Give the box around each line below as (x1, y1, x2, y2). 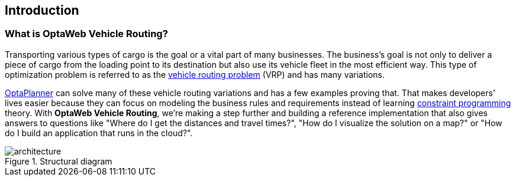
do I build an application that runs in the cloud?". (5, 127, 193, 138)
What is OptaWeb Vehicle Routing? (5, 28, 168, 40)
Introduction (5, 3, 79, 18)
